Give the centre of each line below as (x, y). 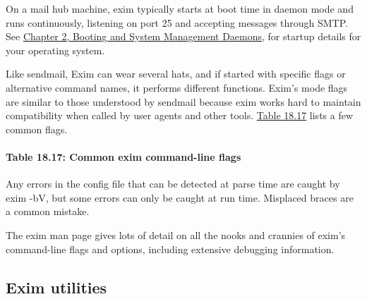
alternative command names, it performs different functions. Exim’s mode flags (177, 87)
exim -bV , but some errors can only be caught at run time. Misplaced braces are (180, 197)
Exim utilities (56, 287)
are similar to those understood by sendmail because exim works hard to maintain (183, 101)
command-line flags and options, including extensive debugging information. (170, 249)
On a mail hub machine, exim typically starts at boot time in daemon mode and (180, 8)
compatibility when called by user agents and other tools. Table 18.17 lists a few (180, 115)
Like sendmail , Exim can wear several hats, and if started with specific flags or (176, 74)
